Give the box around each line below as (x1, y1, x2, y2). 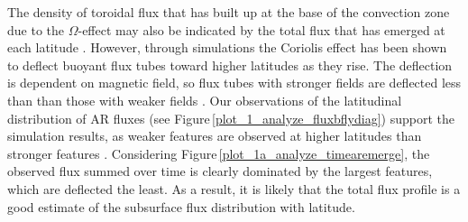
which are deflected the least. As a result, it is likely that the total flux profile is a (7, 179, 461, 198)
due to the (7, 20, 64, 39)
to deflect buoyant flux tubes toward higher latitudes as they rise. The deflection (7, 55, 453, 74)
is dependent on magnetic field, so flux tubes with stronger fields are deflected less (7, 73, 462, 92)
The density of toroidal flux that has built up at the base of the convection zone (7, 3, 450, 21)
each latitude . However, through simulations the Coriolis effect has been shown (7, 38, 447, 57)
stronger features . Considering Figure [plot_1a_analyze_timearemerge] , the (7, 143, 430, 162)
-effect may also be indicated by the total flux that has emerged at (78, 20, 445, 39)
